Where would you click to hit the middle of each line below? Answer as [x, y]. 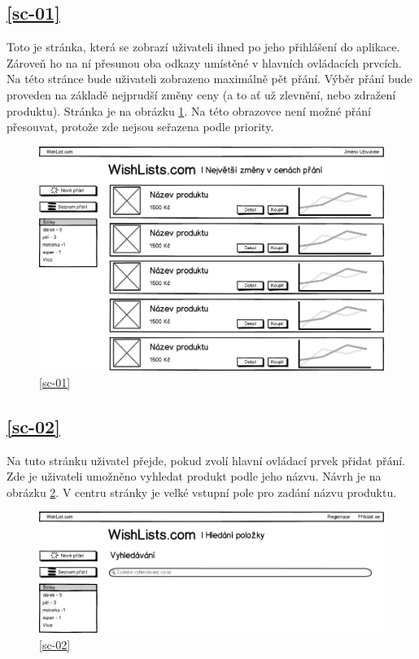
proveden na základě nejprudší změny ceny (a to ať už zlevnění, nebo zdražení [201, 94]
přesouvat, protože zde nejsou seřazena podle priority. [140, 127]
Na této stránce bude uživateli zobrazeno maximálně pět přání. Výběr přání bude [209, 79]
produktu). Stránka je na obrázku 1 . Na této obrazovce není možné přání [189, 110]
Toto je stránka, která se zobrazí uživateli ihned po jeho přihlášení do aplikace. [203, 47]
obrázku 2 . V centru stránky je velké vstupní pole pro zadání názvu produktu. [202, 492]
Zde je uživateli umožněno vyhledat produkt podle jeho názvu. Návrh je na [194, 476]
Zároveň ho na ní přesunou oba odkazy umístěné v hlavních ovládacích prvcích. [204, 62]
